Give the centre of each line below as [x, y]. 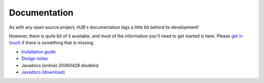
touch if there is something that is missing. [52, 43]
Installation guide [39, 51]
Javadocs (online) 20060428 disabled [60, 65]
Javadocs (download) [43, 72]
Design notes [35, 59]
